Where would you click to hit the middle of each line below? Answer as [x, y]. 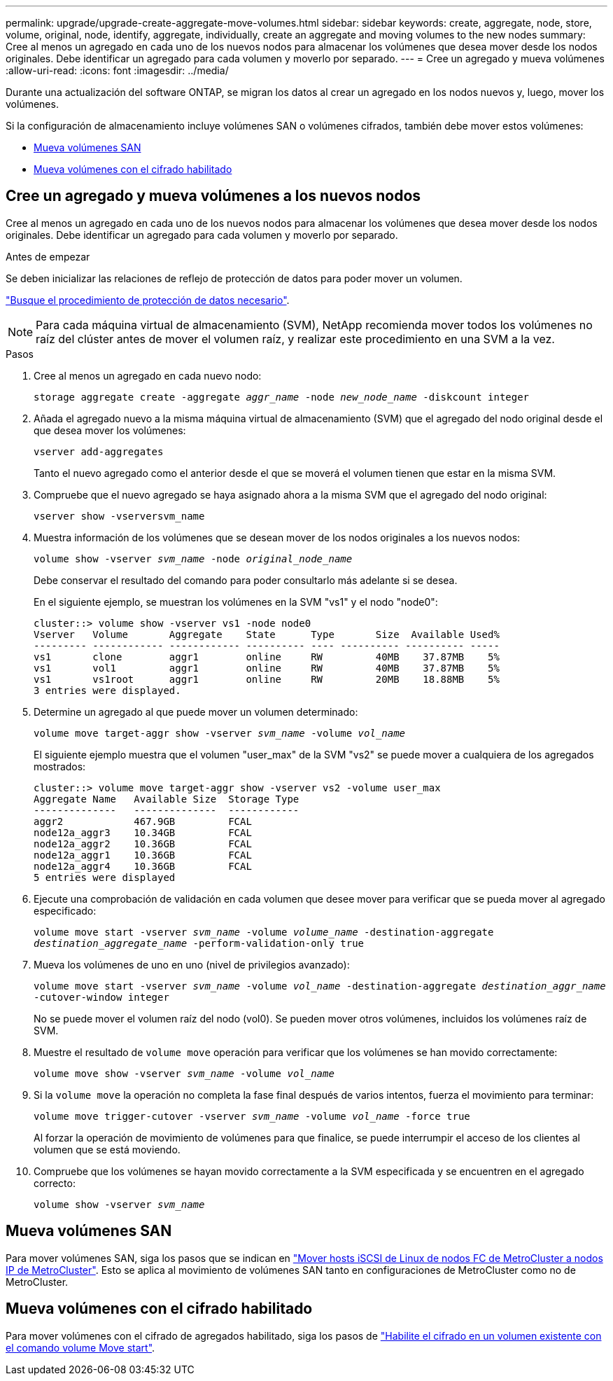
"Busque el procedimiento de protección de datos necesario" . [148, 300]
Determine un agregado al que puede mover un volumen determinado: [196, 712]
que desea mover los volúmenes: [110, 430]
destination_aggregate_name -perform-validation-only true [199, 943]
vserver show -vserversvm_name [119, 516]
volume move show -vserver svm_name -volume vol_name [184, 1073]
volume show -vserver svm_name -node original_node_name [193, 558]
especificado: [65, 910]
